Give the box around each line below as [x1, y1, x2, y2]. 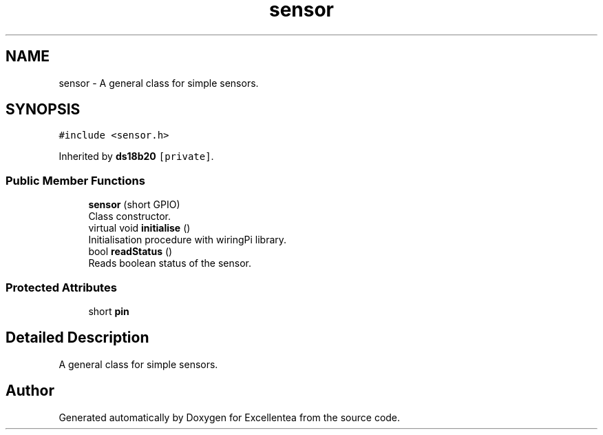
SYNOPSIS [6, 101, 81, 119]
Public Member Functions [6, 173, 145, 188]
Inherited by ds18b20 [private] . [59, 150, 214, 163]
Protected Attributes [6, 280, 117, 294]
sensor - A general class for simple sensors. [59, 77, 259, 89]
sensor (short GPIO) [88, 199, 180, 211]
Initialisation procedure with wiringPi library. [88, 234, 287, 246]
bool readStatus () [88, 245, 173, 258]
